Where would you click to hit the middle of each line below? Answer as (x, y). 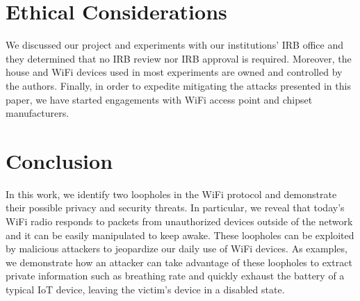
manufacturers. (38, 113)
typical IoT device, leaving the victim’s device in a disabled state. (145, 289)
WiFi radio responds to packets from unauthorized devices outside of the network (179, 221)
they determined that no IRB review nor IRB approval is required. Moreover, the (179, 58)
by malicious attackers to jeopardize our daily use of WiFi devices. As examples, (177, 249)
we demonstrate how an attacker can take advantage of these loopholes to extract (179, 262)
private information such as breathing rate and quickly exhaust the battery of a (175, 276)
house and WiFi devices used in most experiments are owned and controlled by (174, 72)
